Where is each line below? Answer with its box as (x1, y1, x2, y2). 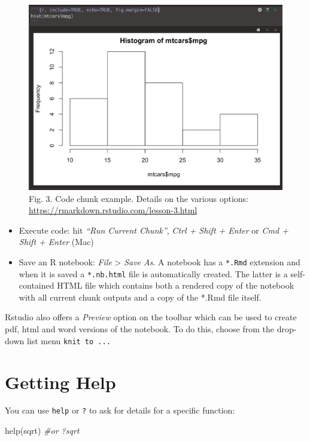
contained (19, 279, 54, 292)
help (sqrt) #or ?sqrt (5, 424, 80, 437)
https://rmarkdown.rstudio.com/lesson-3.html (29, 204, 197, 216)
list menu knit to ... (26, 334, 111, 347)
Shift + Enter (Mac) (19, 235, 94, 248)
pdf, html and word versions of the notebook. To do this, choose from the (5, 323, 275, 335)
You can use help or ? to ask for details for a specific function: (5, 404, 235, 416)
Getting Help (5, 369, 116, 394)
